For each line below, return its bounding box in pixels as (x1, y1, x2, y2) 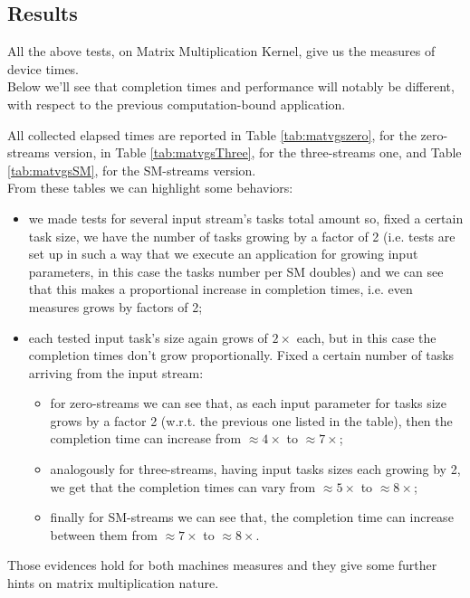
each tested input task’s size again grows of (28, 327, 268, 346)
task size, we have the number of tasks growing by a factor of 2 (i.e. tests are (28, 226, 456, 245)
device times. (7, 59, 80, 78)
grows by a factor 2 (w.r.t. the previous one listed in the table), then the (50, 411, 453, 430)
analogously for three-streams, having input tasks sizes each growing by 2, (50, 460, 461, 479)
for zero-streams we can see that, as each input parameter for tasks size (50, 394, 446, 413)
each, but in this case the (296, 327, 436, 346)
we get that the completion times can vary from (50, 477, 316, 496)
